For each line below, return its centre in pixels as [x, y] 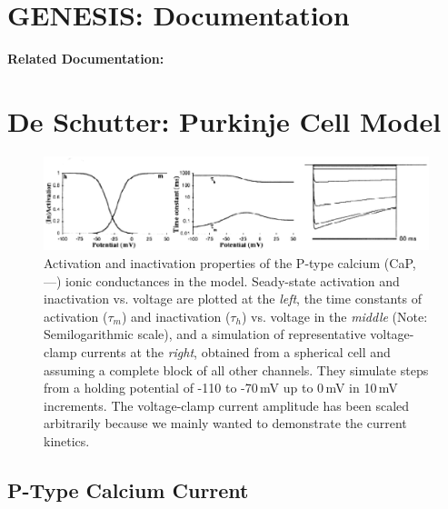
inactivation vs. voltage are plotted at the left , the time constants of [233, 299]
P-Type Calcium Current [128, 489]
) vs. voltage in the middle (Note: [334, 316]
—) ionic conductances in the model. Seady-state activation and [222, 280]
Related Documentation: [86, 59]
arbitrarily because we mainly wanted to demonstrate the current [225, 423]
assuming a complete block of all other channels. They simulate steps [236, 369]
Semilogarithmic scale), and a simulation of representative [205, 334]
